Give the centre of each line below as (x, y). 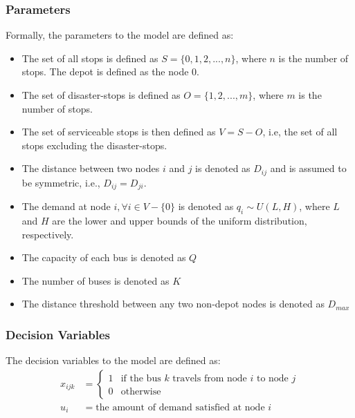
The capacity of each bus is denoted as (104, 257)
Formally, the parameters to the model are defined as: (120, 35)
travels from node (210, 378)
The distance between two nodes (91, 168)
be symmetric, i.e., (61, 182)
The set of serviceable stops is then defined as (119, 132)
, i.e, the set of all (300, 132)
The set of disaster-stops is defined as (101, 95)
